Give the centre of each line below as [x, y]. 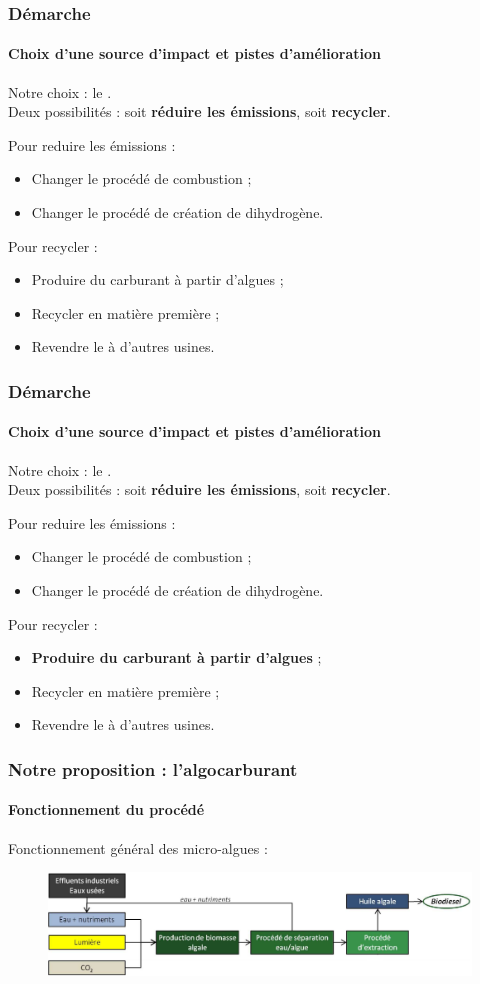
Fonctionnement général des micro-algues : [138, 847]
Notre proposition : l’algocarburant [153, 768]
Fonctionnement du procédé [106, 809]
